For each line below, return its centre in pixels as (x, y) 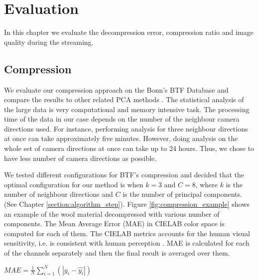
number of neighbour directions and (59, 194)
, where (207, 184)
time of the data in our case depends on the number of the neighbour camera (122, 119)
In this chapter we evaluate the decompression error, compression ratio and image (129, 32)
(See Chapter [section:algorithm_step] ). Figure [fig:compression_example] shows (127, 204)
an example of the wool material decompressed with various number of (112, 213)
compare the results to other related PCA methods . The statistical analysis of (124, 99)
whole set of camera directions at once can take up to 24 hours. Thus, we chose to (129, 148)
